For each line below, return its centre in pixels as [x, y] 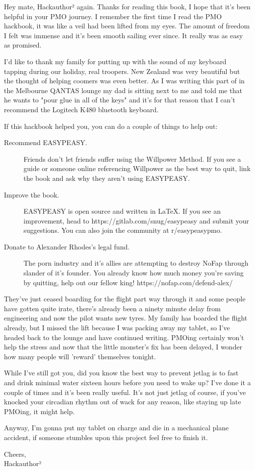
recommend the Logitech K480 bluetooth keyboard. [81, 109]
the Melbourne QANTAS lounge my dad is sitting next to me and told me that [123, 90]
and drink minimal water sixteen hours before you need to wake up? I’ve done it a [127, 382]
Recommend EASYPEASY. [46, 142]
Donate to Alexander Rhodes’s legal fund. [67, 246]
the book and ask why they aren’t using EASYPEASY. [107, 178]
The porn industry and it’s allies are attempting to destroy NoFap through [136, 263]
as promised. [23, 45]
